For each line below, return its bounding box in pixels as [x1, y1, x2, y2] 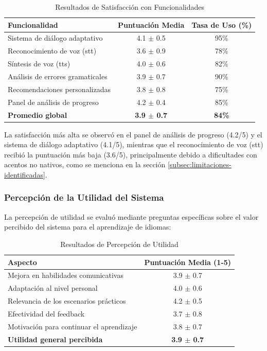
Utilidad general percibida [8, 334, 103, 344]
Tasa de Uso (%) [191, 19, 252, 30]
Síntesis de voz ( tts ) [8, 58, 70, 69]
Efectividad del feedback [8, 308, 85, 319]
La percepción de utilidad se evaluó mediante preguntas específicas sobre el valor [4, 211, 259, 222]
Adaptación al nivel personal [8, 283, 98, 293]
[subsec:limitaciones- [167, 159, 232, 170]
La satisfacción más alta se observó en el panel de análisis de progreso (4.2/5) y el [4, 129, 262, 139]
